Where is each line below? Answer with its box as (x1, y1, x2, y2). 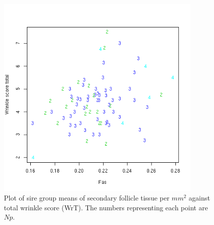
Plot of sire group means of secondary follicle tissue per (4, 193, 170, 203)
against (189, 193, 210, 203)
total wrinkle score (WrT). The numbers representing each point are (4, 202, 208, 212)
